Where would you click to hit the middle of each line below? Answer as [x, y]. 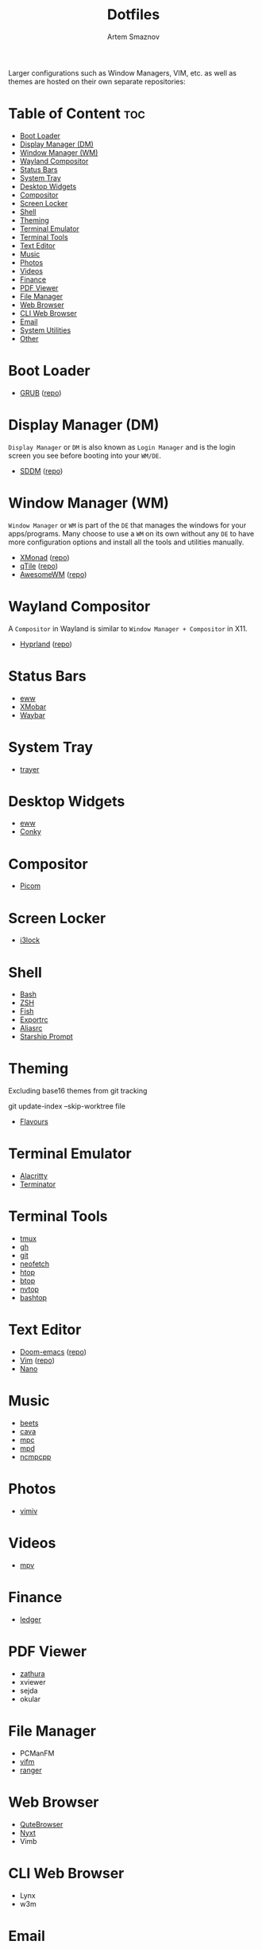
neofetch [35, 1264]
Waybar [33, 715]
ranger [31, 1770]
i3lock [30, 940]
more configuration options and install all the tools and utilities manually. [126, 542]
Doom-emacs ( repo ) [53, 1352]
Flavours [34, 1122]
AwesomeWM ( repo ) [53, 574]
